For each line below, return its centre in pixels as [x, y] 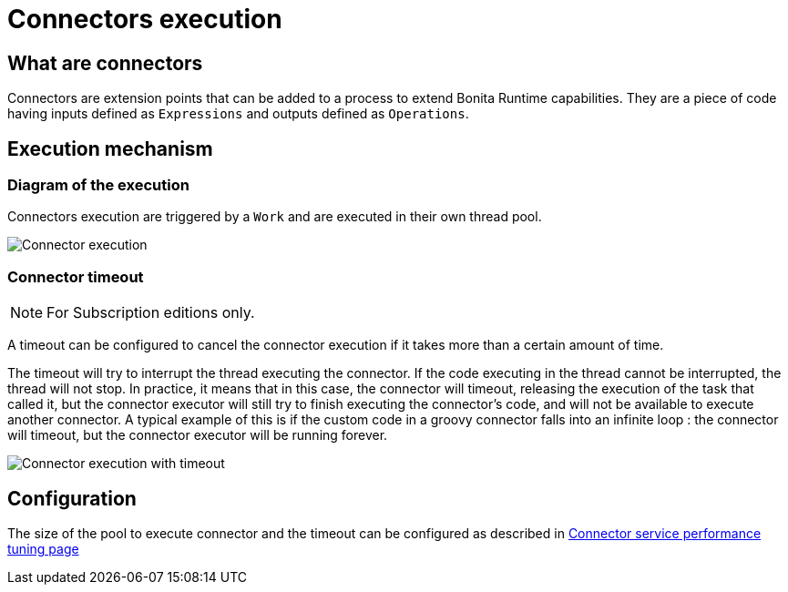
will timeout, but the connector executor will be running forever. [198, 435]
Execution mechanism [110, 148]
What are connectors [105, 63]
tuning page [43, 548]
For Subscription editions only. [151, 313]
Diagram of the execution [98, 185]
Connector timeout [76, 276]
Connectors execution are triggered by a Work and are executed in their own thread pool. [275, 217]
